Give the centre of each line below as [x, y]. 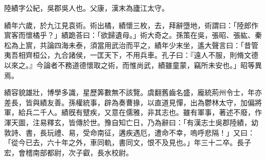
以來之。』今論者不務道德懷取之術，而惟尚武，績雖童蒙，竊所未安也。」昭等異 [133, 65]
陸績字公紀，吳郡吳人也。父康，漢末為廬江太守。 [86, 8]
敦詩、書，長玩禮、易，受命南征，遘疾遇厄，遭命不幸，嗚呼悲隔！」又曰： [129, 132]
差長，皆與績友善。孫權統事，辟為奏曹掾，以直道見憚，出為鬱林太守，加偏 [129, 102]
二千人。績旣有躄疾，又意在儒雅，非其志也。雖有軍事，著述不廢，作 [147, 112]
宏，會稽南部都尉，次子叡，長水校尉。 [69, 152]
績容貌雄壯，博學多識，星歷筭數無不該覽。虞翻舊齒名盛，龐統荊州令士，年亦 [133, 92]
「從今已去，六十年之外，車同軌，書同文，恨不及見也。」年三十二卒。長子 [128, 142]
